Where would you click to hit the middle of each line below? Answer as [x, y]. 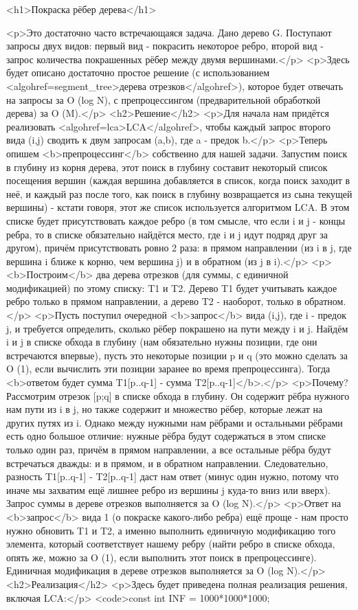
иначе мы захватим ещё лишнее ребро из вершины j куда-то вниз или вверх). [168, 489]
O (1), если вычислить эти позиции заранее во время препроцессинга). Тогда [168, 369]
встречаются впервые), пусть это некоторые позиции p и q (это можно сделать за [177, 355]
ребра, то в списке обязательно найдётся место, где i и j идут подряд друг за [167, 234]
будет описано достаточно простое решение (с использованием [138, 72]
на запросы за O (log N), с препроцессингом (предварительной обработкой [164, 99]
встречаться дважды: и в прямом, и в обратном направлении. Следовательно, [167, 463]
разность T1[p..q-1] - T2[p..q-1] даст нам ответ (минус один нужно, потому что [172, 476]
